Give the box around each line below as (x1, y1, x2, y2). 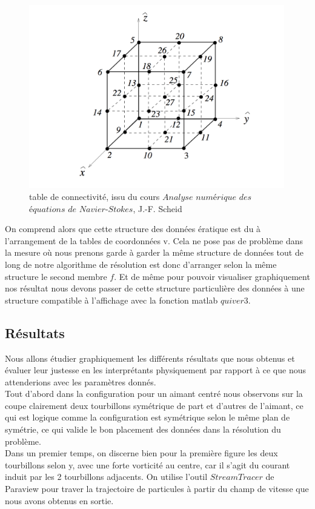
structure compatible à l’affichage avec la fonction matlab (5, 293, 218, 306)
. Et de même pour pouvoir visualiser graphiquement (114, 270, 310, 282)
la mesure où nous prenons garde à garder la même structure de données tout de (5, 246, 303, 259)
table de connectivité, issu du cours (29, 190, 160, 202)
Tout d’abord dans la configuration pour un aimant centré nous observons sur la (5, 387, 303, 400)
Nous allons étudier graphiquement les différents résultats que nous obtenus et (5, 351, 295, 364)
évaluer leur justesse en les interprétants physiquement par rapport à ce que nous (5, 364, 307, 376)
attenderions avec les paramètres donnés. (5, 375, 156, 388)
